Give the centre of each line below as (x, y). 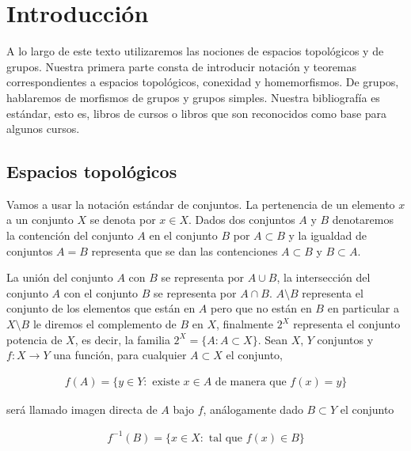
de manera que (251, 382)
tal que (226, 438)
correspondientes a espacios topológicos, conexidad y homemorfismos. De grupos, (203, 82)
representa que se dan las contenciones (185, 250)
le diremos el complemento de (105, 324)
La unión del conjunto (60, 277)
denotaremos (363, 220)
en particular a (363, 308)
